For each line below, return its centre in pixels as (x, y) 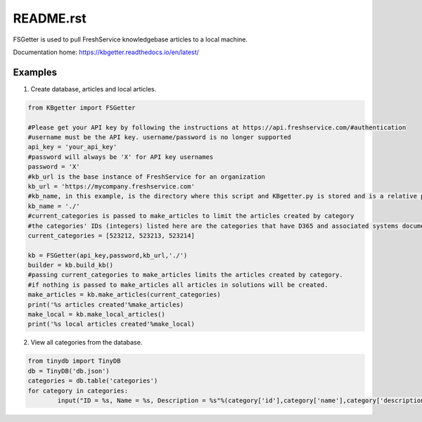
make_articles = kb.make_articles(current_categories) (124, 295)
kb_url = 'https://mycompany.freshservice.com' (111, 186)
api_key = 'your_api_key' (72, 147)
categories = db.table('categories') (93, 381)
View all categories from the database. (87, 343)
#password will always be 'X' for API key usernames (121, 157)
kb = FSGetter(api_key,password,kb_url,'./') (108, 255)
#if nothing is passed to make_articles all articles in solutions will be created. (178, 284)
